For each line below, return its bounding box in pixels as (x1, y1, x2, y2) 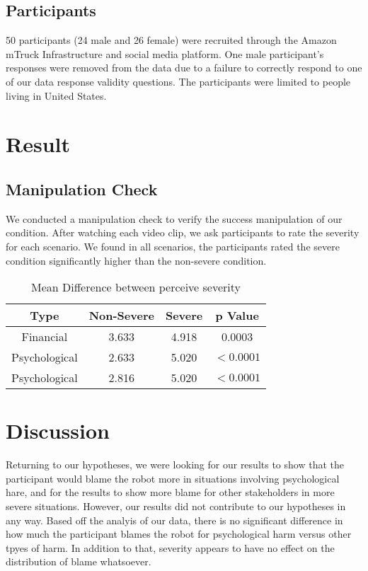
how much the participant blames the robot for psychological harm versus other (6, 526, 352, 541)
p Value (215, 307, 259, 324)
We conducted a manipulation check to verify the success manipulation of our (6, 211, 343, 226)
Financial (21, 328, 68, 345)
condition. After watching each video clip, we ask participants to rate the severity (6, 225, 360, 240)
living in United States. (6, 88, 107, 103)
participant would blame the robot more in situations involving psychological (6, 471, 340, 485)
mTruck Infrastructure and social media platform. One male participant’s (6, 46, 324, 61)
